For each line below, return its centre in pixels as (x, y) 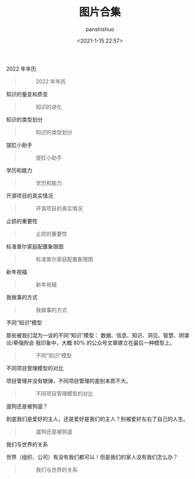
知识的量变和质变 (27, 94)
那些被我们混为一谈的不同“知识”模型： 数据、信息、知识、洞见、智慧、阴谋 (98, 335)
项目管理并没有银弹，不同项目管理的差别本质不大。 (69, 380)
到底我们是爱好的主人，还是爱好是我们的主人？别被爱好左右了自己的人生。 (97, 419)
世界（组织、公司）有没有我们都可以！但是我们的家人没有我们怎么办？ (92, 457)
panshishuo (100, 29)
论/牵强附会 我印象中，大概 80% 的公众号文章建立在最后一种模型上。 (91, 343)
